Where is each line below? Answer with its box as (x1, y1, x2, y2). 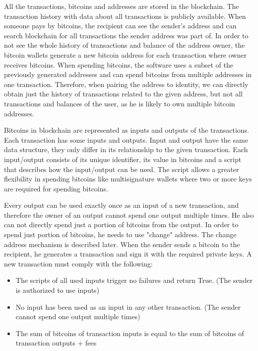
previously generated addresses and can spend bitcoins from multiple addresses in (4, 69, 252, 80)
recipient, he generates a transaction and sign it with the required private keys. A (4, 249, 252, 259)
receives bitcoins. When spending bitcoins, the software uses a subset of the (4, 59, 233, 70)
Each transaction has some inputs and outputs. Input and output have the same (4, 134, 248, 145)
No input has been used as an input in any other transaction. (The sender (15, 301, 241, 312)
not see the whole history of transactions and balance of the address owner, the (4, 40, 245, 50)
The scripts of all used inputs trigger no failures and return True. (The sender (15, 275, 253, 285)
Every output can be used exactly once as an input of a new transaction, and (4, 200, 239, 210)
